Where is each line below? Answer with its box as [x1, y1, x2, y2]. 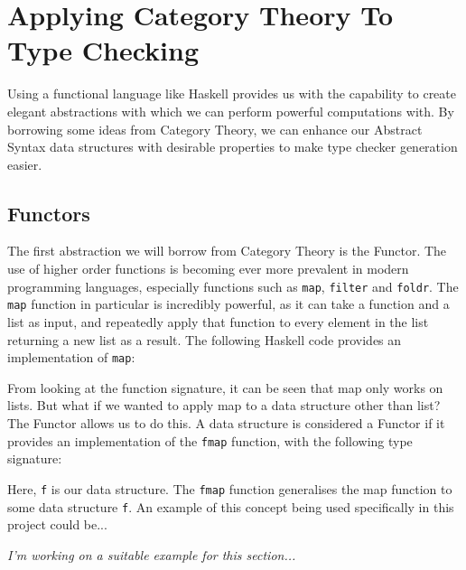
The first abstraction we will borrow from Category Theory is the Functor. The [7, 241, 447, 260]
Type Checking [7, 32, 200, 69]
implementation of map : [7, 348, 135, 367]
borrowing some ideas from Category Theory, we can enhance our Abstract [7, 119, 423, 138]
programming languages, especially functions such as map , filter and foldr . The [7, 276, 459, 295]
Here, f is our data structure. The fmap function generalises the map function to [7, 479, 452, 498]
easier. [7, 154, 42, 173]
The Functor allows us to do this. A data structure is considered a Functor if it [7, 414, 445, 433]
